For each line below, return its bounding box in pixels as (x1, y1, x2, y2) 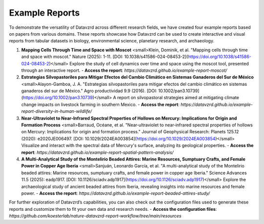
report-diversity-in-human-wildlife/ (21, 108, 92, 114)
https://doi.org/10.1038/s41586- (188, 54, 252, 60)
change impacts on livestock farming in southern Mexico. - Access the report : (21, 102, 180, 107)
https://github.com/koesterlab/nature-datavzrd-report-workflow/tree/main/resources (9, 213, 182, 219)
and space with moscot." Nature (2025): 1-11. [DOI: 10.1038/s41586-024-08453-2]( (21, 54, 188, 60)
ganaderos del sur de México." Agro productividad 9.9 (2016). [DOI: (21, 88, 157, 94)
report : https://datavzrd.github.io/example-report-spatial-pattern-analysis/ (21, 149, 174, 155)
